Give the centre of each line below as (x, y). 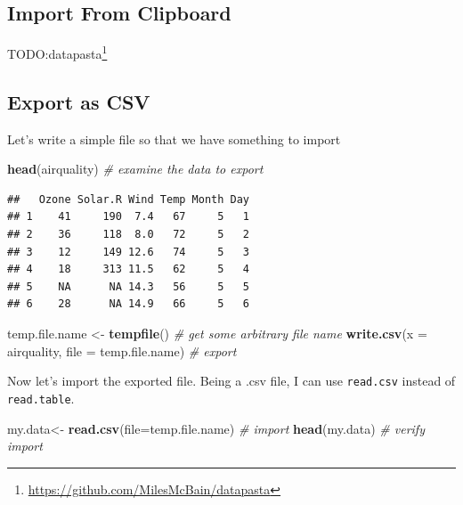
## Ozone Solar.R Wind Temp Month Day (129, 199)
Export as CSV (79, 101)
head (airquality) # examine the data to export (135, 169)
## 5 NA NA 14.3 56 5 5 (129, 286)
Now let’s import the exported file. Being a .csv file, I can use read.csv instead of (231, 381)
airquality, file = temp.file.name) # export (122, 350)
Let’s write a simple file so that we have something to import (174, 138)
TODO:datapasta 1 (57, 52)
